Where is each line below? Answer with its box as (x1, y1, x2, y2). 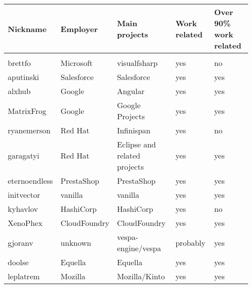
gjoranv (8, 237, 33, 248)
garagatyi (8, 150, 39, 161)
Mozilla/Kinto (117, 271, 165, 282)
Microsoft (61, 57, 93, 68)
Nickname (8, 23, 47, 34)
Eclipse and (117, 139, 156, 150)
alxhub (8, 85, 31, 96)
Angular (117, 85, 144, 96)
